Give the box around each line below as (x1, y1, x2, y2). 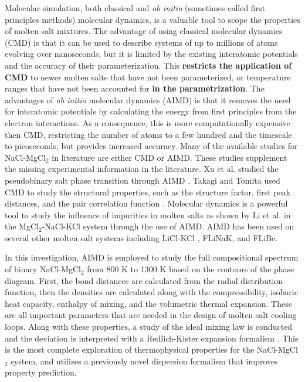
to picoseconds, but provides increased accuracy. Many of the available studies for (5, 140, 298, 152)
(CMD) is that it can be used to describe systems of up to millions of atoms (5, 36, 278, 48)
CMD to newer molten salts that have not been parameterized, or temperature (5, 70, 291, 83)
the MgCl (5, 220, 39, 232)
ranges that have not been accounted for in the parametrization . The (5, 82, 265, 94)
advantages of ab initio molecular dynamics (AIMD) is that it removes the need (5, 93, 291, 106)
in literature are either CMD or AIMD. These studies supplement (52, 151, 287, 163)
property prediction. (5, 366, 77, 378)
